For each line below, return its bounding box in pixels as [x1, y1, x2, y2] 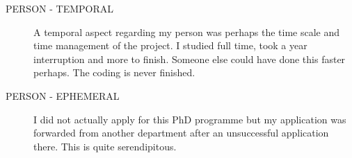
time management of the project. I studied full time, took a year [33, 38, 307, 53]
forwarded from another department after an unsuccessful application [33, 125, 329, 140]
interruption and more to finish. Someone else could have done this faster [33, 51, 346, 66]
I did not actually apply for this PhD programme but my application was [33, 112, 346, 126]
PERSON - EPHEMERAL [6, 88, 120, 103]
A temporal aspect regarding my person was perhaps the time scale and [33, 24, 339, 39]
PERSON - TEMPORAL [6, 1, 113, 15]
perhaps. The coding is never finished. [33, 65, 195, 80]
